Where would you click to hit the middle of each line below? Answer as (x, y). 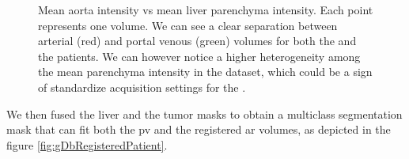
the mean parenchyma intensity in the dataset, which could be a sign (205, 72)
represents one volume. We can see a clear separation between (188, 25)
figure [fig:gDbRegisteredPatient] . (87, 144)
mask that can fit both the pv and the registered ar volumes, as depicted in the (199, 129)
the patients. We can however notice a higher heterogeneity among (199, 56)
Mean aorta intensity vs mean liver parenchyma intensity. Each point (206, 9)
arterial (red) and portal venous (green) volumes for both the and (197, 41)
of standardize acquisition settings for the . (142, 87)
